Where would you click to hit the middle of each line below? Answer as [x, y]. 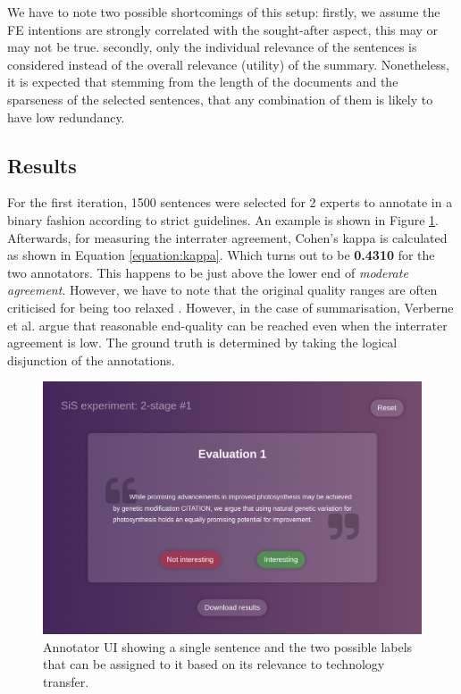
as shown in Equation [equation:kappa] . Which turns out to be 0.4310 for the [221, 255]
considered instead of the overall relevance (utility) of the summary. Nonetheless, [228, 64]
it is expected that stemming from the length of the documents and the [203, 82]
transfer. [66, 681]
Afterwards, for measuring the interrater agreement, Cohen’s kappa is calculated [227, 237]
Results [42, 165]
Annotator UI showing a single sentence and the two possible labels [228, 646]
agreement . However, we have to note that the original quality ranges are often [222, 290]
